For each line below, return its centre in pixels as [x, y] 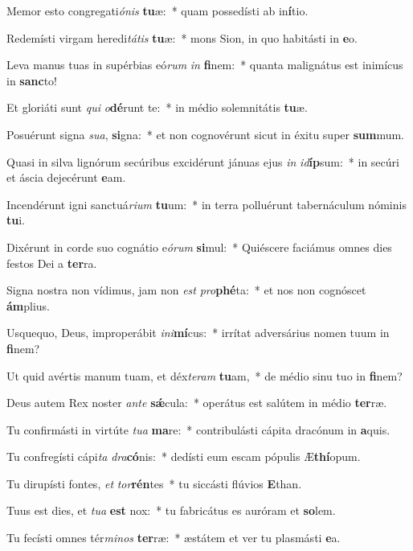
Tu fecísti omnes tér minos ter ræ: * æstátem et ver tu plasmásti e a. [174, 538]
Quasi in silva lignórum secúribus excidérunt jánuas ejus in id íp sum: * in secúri [203, 161]
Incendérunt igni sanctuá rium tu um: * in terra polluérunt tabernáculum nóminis [206, 204]
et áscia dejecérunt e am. [66, 177]
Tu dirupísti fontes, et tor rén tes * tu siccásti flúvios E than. [154, 483]
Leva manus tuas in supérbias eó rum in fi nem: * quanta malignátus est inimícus [205, 65]
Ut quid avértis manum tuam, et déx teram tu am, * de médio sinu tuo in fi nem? [204, 375]
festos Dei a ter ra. [52, 263]
